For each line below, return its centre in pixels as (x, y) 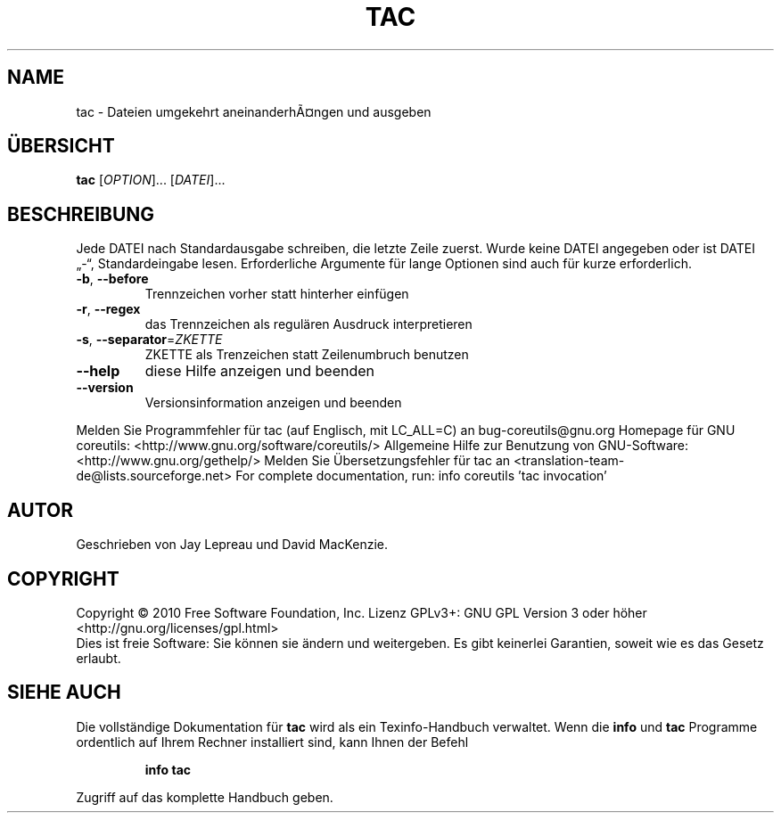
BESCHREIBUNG (81, 214)
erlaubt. (99, 658)
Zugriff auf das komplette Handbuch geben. (205, 797)
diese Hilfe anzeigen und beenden (260, 371)
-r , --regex (108, 309)
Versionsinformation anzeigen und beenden (273, 403)
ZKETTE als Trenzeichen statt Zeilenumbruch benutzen (307, 355)
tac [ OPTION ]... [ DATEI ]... (151, 180)
